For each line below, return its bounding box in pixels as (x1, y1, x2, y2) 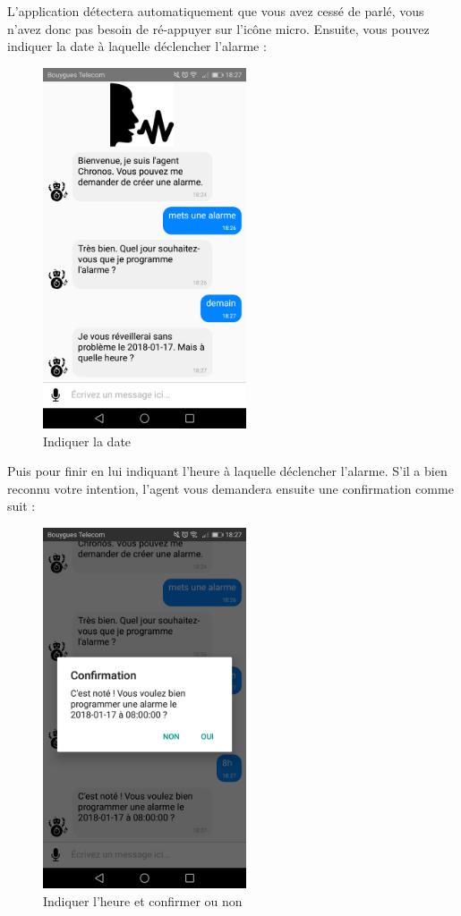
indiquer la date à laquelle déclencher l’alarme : (7, 37, 267, 55)
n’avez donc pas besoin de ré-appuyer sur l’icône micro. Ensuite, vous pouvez (7, 19, 430, 38)
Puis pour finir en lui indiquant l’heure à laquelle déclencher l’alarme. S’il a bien (7, 462, 448, 480)
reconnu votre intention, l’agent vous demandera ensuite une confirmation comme (7, 479, 454, 497)
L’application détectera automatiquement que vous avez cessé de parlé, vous (7, 2, 424, 20)
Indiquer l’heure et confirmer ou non (43, 891, 243, 910)
